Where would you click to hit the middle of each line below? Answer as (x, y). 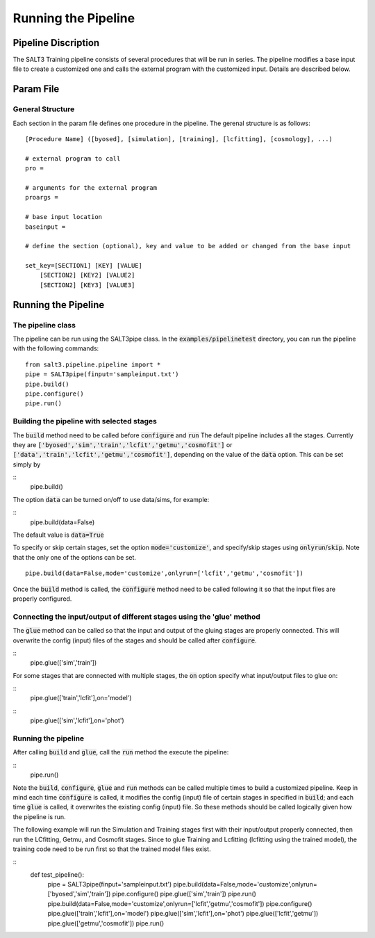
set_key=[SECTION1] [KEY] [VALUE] (84, 266)
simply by (27, 464)
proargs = (42, 197)
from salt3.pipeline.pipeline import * (93, 364)
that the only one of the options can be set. (75, 557)
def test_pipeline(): (57, 874)
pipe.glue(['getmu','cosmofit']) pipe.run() (106, 923)
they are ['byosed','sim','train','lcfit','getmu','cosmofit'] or (123, 444)
